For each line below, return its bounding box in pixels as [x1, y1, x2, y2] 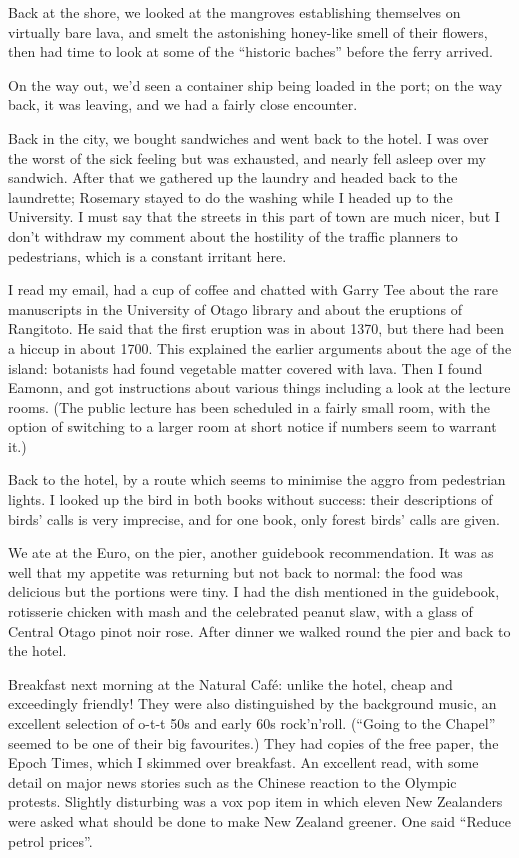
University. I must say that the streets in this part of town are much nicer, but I [8, 206, 500, 227]
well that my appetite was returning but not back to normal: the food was [8, 561, 463, 582]
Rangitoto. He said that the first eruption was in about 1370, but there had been [8, 318, 505, 339]
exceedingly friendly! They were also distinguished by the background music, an [8, 693, 497, 714]
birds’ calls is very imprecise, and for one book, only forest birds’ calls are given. [8, 508, 500, 529]
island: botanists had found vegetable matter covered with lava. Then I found [8, 357, 483, 378]
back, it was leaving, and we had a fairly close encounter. [8, 94, 358, 115]
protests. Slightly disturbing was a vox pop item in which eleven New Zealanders [8, 791, 503, 812]
